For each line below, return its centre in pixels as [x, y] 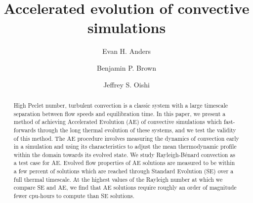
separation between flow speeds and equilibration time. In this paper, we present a [120, 113]
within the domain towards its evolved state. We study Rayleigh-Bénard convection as [125, 154]
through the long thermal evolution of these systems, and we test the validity [137, 130]
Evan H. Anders [126, 51]
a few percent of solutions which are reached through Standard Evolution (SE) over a [124, 171]
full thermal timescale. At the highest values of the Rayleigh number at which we [118, 179]
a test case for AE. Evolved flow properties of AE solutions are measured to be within [124, 163]
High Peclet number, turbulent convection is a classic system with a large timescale [121, 105]
